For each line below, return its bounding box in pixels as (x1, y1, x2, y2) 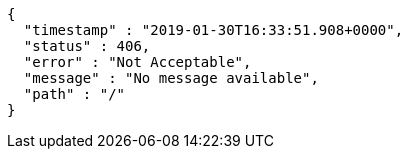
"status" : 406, (23, 38, 151, 54)
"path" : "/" (23, 86, 126, 102)
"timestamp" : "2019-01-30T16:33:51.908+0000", (23, 22, 404, 38)
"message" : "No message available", (23, 70, 319, 86)
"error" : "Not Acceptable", (23, 54, 252, 70)
